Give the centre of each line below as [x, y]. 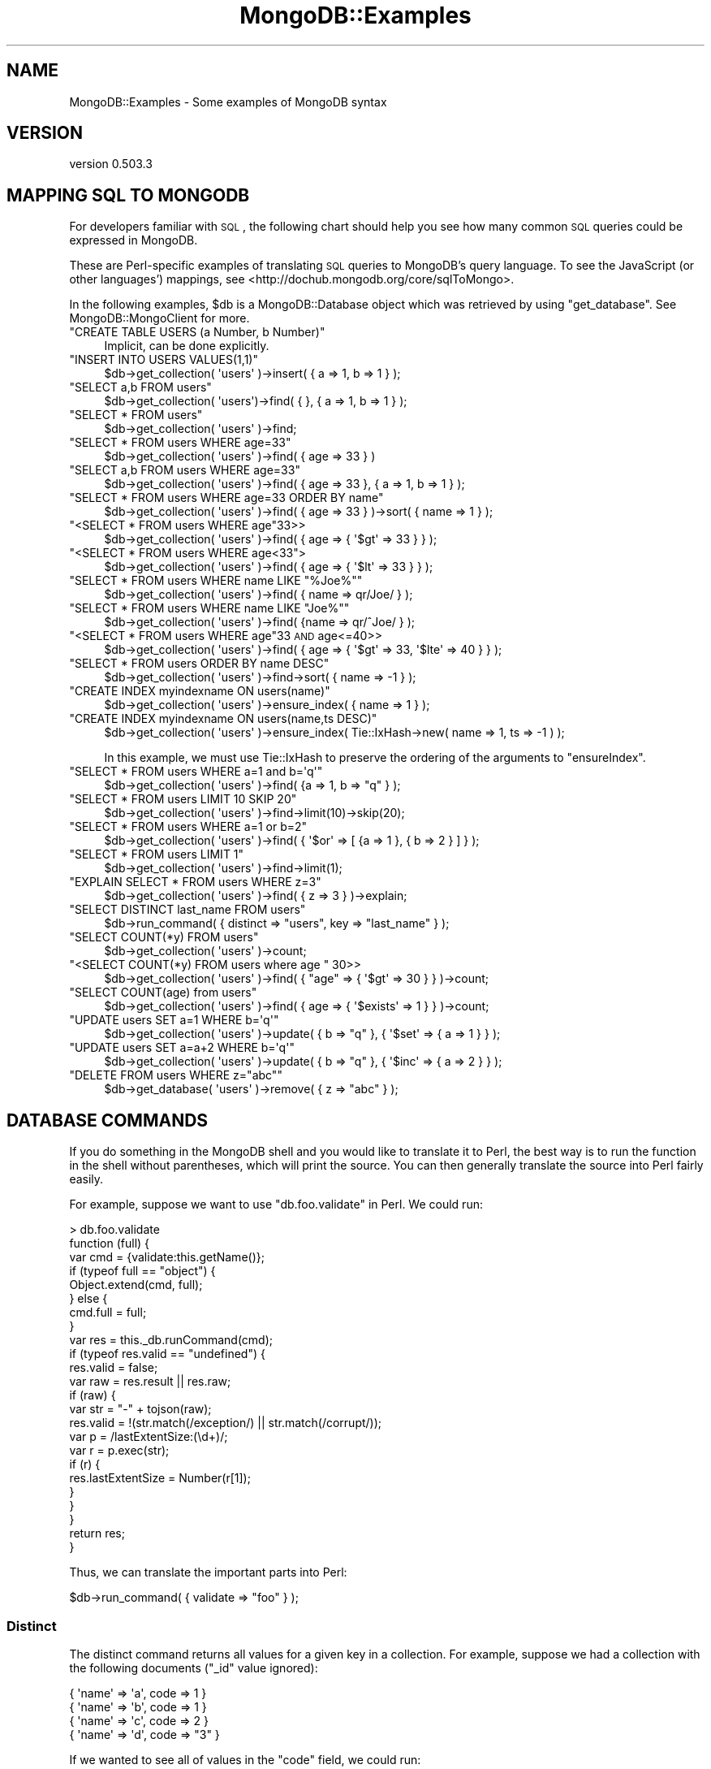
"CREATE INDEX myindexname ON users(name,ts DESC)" [223, 719]
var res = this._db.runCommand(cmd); [171, 1340]
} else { [88, 1299]
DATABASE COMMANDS [108, 1120]
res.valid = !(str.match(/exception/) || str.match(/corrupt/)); [226, 1423]
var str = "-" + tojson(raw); [140, 1409]
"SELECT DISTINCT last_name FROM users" [187, 910]
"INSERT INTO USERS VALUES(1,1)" [164, 360]
